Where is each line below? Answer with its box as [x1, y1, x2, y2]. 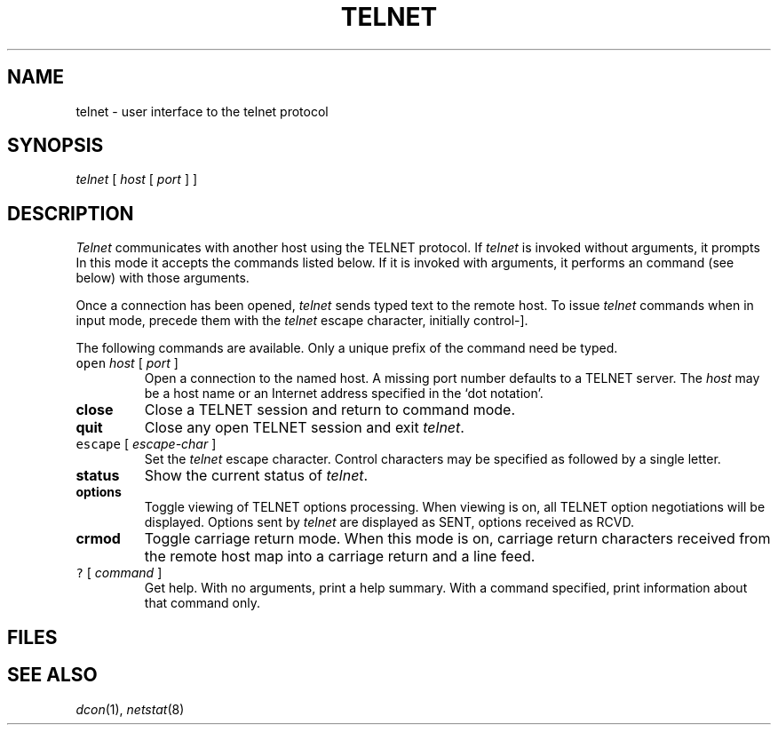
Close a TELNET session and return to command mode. [144, 401, 516, 419]
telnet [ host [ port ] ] [75, 171, 198, 187]
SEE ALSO [7, 664, 98, 687]
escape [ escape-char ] [75, 436, 217, 452]
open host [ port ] [75, 355, 179, 371]
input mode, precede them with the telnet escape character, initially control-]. [75, 313, 528, 329]
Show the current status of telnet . [144, 466, 369, 485]
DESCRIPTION [7, 202, 134, 225]
